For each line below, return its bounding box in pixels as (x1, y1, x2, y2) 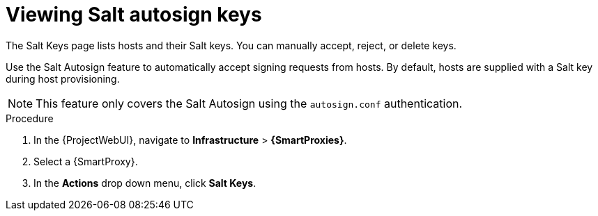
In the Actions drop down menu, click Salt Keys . (33, 176, 256, 189)
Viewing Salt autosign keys (6, 3, 262, 26)
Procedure (6, 112, 54, 124)
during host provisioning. (6, 72, 120, 85)
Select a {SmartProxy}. (33, 155, 138, 167)
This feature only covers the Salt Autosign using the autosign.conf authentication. (36, 96, 463, 110)
